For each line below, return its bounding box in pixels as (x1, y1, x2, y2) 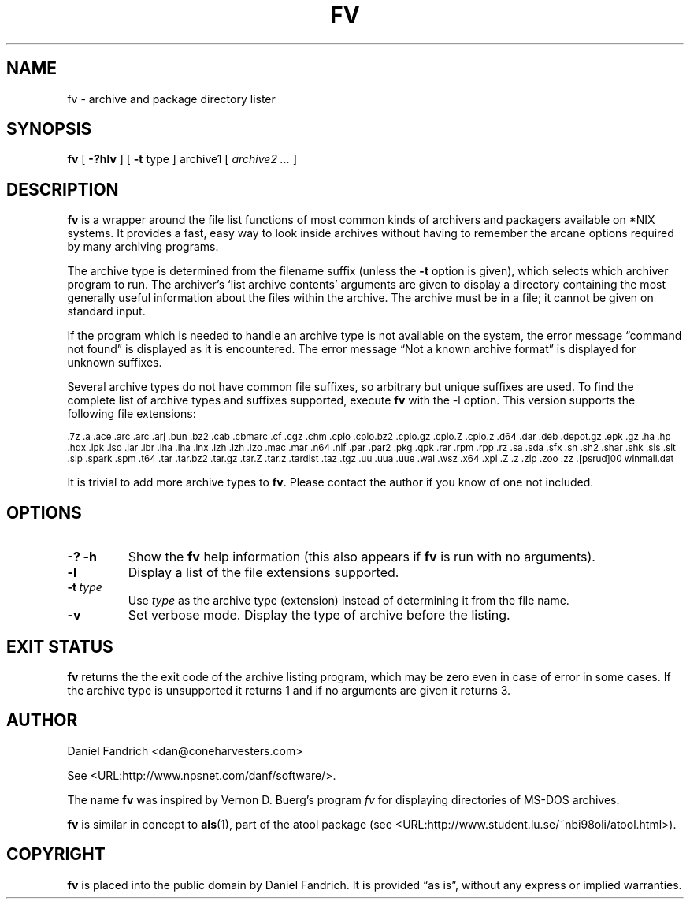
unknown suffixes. (67, 356, 162, 370)
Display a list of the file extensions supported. (128, 564, 399, 581)
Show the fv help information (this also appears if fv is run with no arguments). (128, 549, 595, 565)
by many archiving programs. (67, 240, 219, 254)
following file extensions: (67, 407, 196, 421)
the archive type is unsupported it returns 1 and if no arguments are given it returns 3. (67, 683, 511, 697)
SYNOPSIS (6, 119, 92, 140)
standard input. (67, 304, 146, 318)
